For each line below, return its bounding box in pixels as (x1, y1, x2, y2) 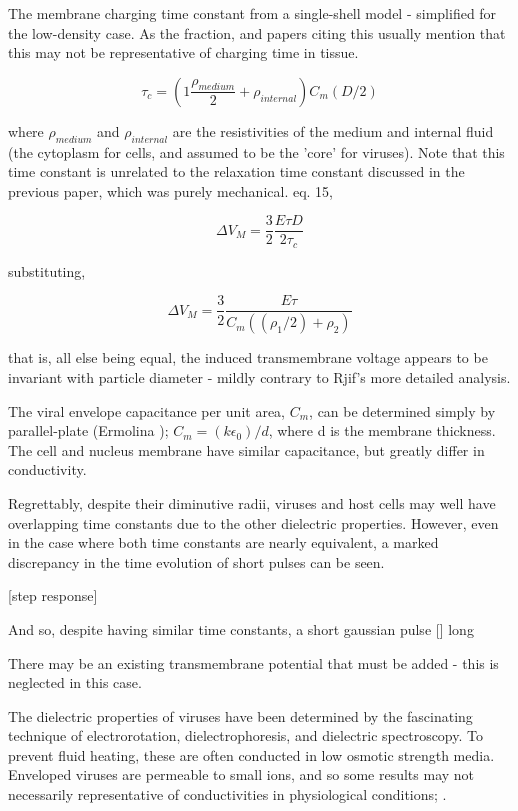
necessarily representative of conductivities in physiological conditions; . (8, 784, 447, 805)
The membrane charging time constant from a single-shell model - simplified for (8, 3, 497, 23)
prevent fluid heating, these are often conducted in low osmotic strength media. (8, 744, 495, 765)
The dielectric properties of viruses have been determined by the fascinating (8, 705, 473, 726)
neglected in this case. (8, 672, 142, 693)
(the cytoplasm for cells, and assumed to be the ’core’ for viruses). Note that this (8, 141, 505, 162)
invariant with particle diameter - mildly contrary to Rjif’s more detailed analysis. (8, 366, 511, 387)
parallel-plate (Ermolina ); (8, 420, 169, 441)
